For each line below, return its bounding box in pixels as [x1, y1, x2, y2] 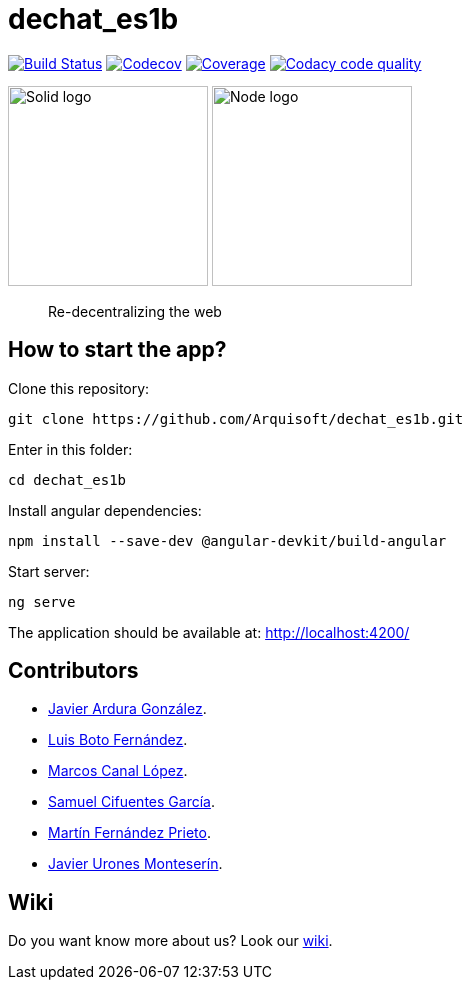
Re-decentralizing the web [48, 302, 222, 320]
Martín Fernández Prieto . [48, 824, 211, 842]
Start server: [8, 562, 90, 580]
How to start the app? [8, 337, 227, 363]
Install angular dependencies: [8, 501, 202, 519]
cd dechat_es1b [8, 471, 127, 488]
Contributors [8, 658, 139, 684]
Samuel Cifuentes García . [48, 793, 215, 811]
